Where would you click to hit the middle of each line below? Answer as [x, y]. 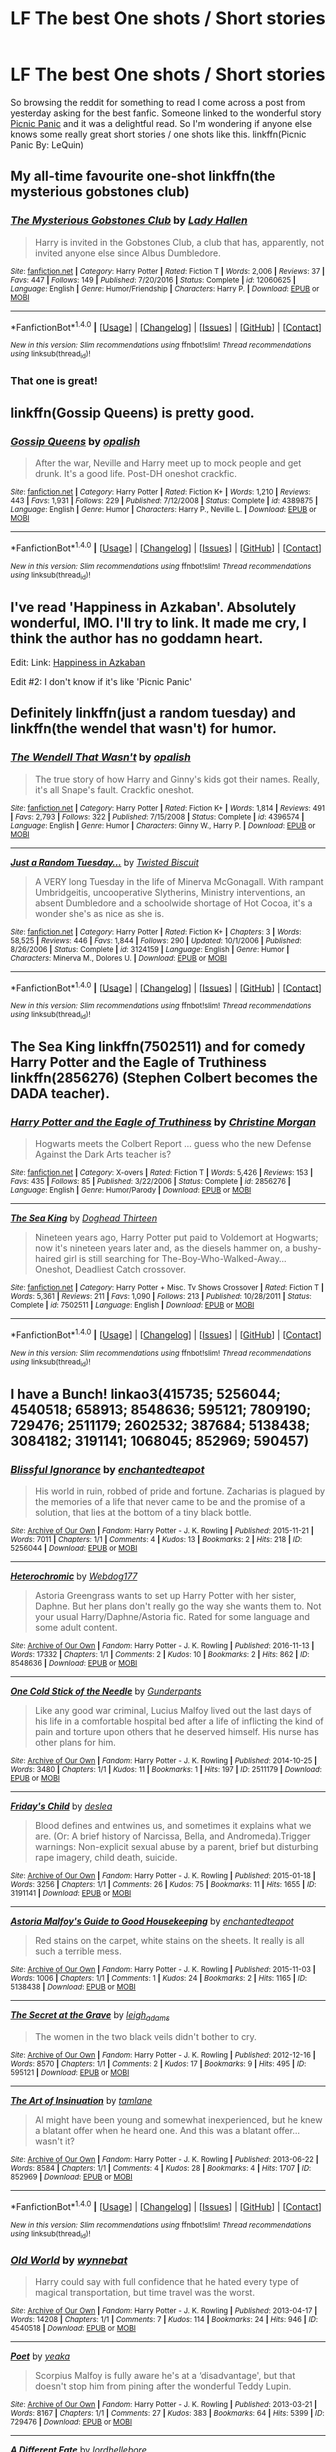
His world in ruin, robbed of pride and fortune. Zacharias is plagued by [180, 1491]
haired [48, 1259]
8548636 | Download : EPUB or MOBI [74, 1663]
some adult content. [76, 1628]
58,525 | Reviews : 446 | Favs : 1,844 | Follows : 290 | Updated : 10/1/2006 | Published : [156, 940]
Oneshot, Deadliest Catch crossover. [110, 1269]
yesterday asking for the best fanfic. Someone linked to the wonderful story [166, 113]
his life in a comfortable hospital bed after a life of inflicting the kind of [179, 1721]
